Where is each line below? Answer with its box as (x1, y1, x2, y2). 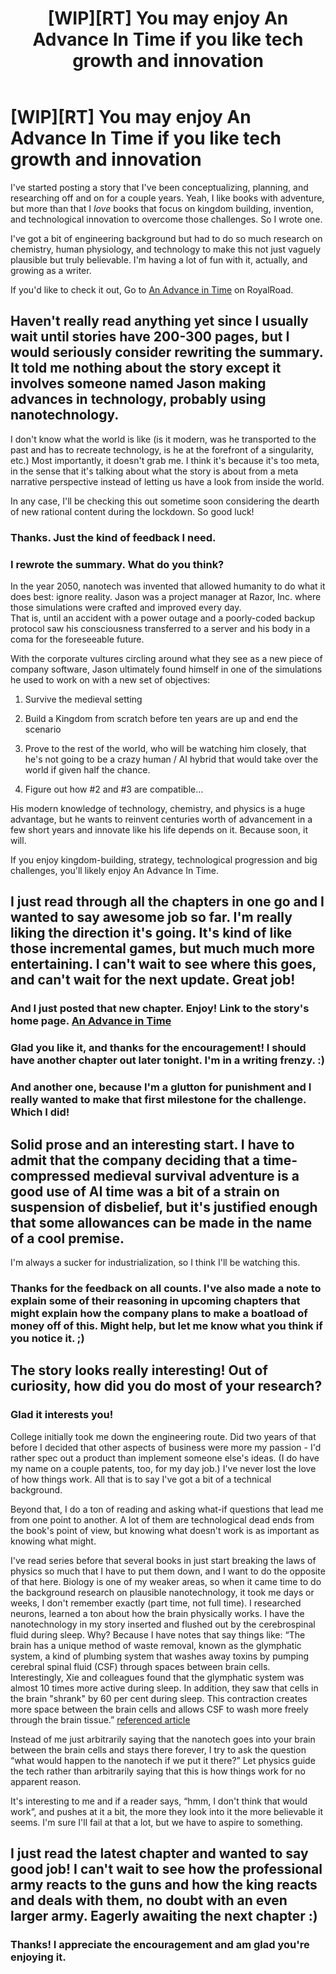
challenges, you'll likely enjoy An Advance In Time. (10, 864, 220, 876)
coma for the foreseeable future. (10, 633, 145, 645)
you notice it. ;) (10, 1331, 85, 1345)
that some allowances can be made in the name (10, 1214, 313, 1231)
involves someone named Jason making (10, 375, 267, 392)
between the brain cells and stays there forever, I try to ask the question (10, 1743, 307, 1756)
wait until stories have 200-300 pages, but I (10, 328, 290, 346)
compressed (10, 1167, 91, 1184)
